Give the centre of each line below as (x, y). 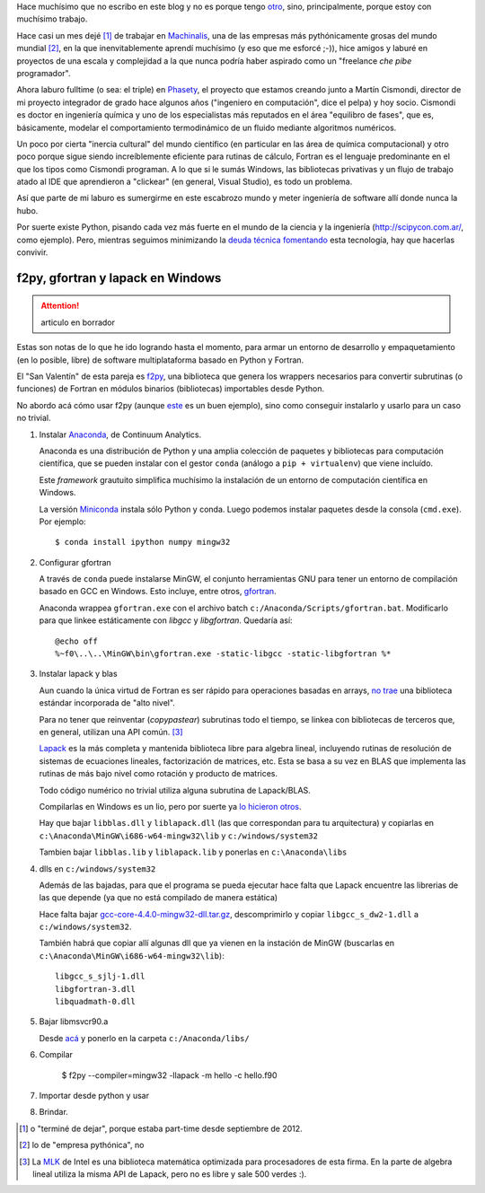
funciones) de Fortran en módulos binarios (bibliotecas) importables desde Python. (171, 389)
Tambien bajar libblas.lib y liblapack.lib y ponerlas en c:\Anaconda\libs (193, 852)
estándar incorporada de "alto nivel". (107, 703)
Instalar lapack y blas (78, 674)
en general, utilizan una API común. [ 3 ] (111, 732)
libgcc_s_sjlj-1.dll (100, 977)
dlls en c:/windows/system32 (97, 868)
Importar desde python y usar (94, 1095)
